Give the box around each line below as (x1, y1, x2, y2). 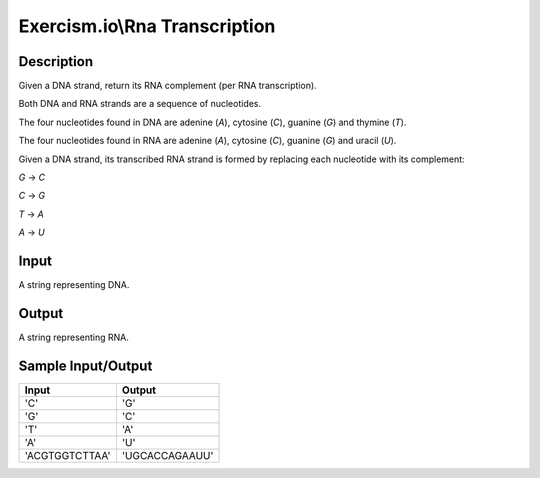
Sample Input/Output (18, 357, 153, 374)
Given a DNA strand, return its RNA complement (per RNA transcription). (18, 80, 317, 92)
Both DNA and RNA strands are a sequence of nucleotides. (18, 98, 262, 110)
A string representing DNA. (18, 279, 130, 291)
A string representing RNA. (18, 331, 129, 343)
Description (18, 53, 94, 70)
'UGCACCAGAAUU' (121, 448, 214, 462)
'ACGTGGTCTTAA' (24, 448, 111, 462)
